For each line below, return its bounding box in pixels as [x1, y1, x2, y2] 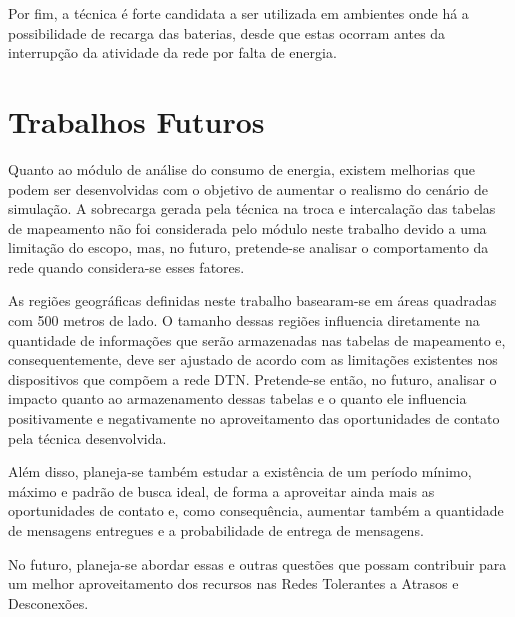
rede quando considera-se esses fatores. [8, 256, 245, 277]
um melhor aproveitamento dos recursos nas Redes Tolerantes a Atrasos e [8, 573, 459, 594]
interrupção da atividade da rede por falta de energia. [8, 42, 337, 63]
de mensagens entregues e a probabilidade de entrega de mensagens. [8, 520, 424, 540]
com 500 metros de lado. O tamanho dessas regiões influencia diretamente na [8, 310, 480, 331]
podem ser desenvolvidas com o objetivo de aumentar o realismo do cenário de [8, 178, 488, 199]
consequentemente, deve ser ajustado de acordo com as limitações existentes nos [8, 349, 498, 370]
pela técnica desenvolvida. [8, 427, 167, 448]
